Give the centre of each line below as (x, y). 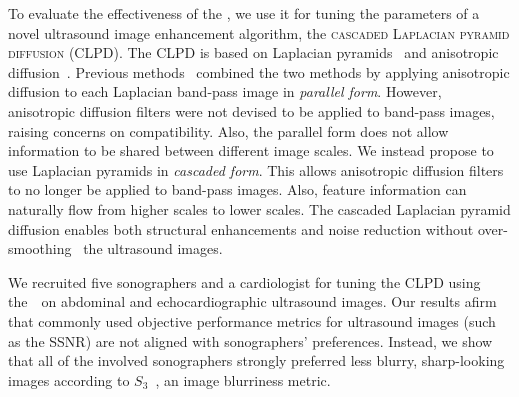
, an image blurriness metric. (243, 379)
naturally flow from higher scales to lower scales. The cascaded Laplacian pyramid (259, 208)
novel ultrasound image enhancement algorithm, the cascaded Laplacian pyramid (259, 32)
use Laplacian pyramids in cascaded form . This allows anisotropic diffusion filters (256, 169)
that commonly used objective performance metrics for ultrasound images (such (252, 320)
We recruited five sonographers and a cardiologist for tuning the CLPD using (244, 281)
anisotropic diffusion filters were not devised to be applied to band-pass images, (251, 110)
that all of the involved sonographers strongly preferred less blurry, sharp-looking (256, 360)
